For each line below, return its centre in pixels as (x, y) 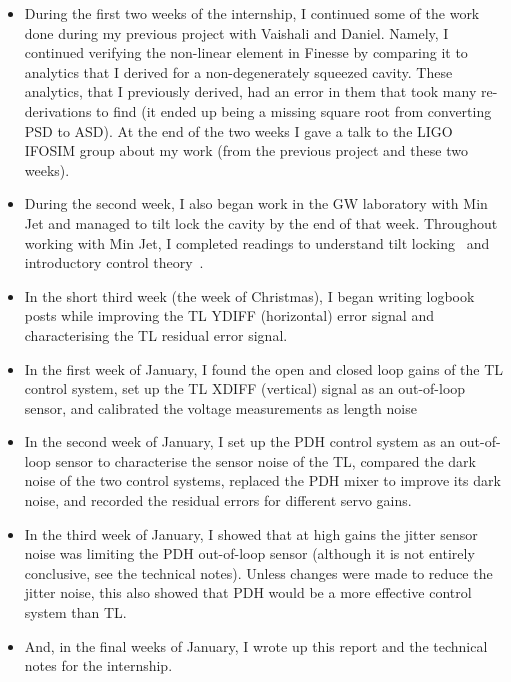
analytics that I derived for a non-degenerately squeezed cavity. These (238, 71)
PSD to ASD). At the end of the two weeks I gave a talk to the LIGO (238, 130)
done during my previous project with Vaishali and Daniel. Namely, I (236, 32)
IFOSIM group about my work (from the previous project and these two (246, 150)
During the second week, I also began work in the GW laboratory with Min (256, 203)
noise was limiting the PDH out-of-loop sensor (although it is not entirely (249, 553)
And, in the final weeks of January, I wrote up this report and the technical (256, 645)
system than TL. (75, 612)
